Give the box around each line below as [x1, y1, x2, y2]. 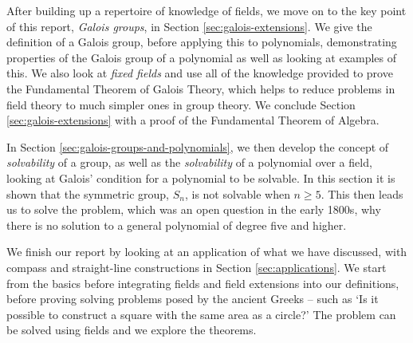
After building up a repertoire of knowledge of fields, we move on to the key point [6, 2, 407, 18]
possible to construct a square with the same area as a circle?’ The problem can [6, 306, 396, 322]
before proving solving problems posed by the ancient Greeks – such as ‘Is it [6, 290, 379, 307]
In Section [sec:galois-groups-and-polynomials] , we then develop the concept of [6, 138, 389, 155]
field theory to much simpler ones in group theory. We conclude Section [6, 96, 356, 112]
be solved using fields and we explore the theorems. [6, 321, 257, 338]
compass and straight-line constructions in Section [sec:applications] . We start [6, 258, 387, 275]
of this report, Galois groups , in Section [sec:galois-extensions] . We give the [6, 18, 372, 34]
